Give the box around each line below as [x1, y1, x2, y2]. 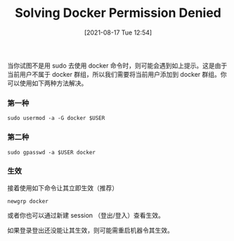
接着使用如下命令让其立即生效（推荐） [7, 183, 118, 192]
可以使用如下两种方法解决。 [7, 79, 88, 87]
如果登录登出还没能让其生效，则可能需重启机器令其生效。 [7, 225, 174, 234]
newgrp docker [7, 197, 49, 205]
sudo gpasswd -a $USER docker [7, 149, 96, 156]
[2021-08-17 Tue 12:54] [84, 28, 152, 37]
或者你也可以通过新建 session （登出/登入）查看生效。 [7, 211, 165, 219]
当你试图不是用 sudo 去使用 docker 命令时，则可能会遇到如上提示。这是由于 [7, 61, 228, 70]
